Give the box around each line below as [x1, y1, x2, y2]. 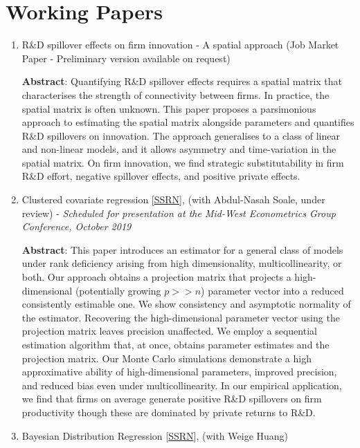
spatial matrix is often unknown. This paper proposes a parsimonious [21, 101, 316, 115]
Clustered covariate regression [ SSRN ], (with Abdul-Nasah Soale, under [21, 192, 325, 207]
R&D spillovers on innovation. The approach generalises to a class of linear [21, 128, 340, 142]
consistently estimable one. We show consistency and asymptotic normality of [21, 297, 351, 311]
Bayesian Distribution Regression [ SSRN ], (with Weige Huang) [21, 428, 289, 442]
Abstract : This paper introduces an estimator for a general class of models [21, 242, 343, 256]
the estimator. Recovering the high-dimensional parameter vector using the [21, 310, 340, 324]
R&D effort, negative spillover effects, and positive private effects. [21, 169, 300, 183]
